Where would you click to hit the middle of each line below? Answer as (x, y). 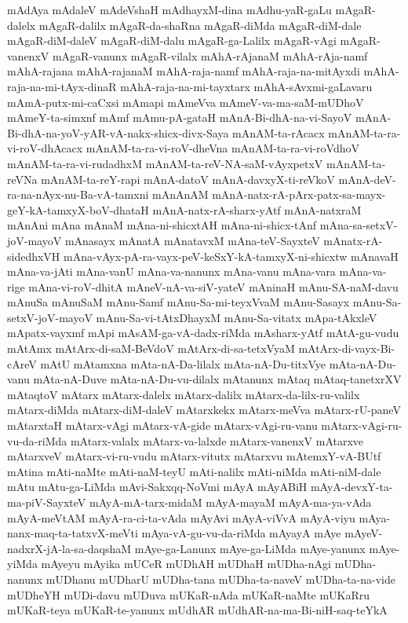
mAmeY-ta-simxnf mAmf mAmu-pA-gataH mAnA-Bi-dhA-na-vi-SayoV (180, 117)
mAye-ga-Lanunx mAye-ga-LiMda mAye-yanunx (250, 548)
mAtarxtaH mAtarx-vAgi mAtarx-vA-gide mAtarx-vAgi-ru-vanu (162, 425)
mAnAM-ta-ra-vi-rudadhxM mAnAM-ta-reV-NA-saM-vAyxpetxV (165, 163)
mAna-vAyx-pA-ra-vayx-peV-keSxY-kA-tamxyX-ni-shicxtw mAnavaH (231, 256)
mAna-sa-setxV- (359, 225)
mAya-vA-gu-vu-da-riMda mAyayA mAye (241, 533)
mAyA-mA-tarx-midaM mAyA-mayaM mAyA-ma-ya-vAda (230, 502)
